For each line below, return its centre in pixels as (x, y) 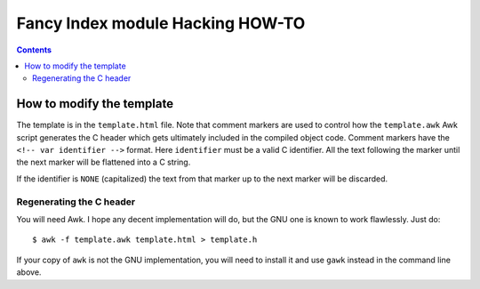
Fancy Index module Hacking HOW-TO (161, 23)
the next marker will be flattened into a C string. (104, 162)
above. (29, 272)
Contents (34, 50)
